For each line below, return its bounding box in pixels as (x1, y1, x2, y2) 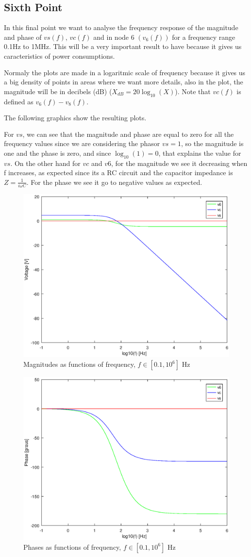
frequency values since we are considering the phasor (4, 138, 160, 148)
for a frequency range (172, 32, 235, 42)
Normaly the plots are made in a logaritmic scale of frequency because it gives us (4, 67, 246, 77)
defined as (4, 96, 33, 106)
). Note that (175, 86, 211, 96)
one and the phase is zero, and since (4, 147, 111, 158)
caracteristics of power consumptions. (4, 50, 115, 61)
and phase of (4, 32, 42, 42)
